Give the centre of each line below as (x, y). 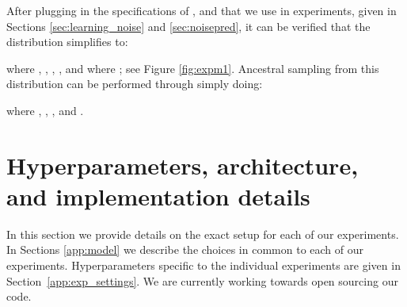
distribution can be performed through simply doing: (135, 84)
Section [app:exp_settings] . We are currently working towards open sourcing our (202, 280)
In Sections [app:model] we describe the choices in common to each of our (185, 249)
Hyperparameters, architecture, (183, 165)
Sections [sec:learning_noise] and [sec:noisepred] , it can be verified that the (188, 26)
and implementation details (158, 196)
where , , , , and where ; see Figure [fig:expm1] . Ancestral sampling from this (193, 68)
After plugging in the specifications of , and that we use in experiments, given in (202, 10)
